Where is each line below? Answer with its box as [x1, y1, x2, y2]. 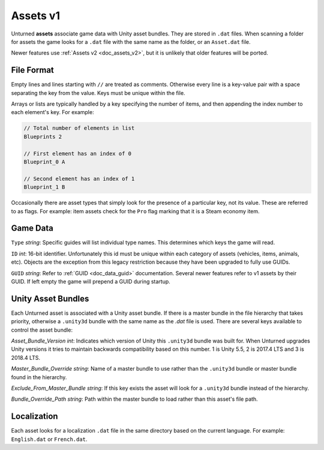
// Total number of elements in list [23, 125, 135, 132]
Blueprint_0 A [23, 158, 65, 165]
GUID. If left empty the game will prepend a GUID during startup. [11, 278, 170, 285]
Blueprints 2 [23, 133, 62, 140]
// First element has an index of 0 [23, 150, 132, 157]
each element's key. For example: [11, 109, 94, 116]
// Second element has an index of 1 [23, 175, 135, 182]
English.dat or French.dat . [11, 436, 88, 443]
